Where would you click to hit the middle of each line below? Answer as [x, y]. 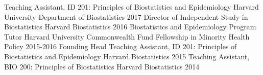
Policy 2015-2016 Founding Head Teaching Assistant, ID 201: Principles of [121, 46]
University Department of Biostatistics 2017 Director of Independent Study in [126, 16]
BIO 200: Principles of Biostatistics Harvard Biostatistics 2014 [102, 66]
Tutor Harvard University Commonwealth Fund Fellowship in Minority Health [127, 36]
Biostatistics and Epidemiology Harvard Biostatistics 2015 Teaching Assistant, [127, 56]
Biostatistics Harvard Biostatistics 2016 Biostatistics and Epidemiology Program [130, 27]
